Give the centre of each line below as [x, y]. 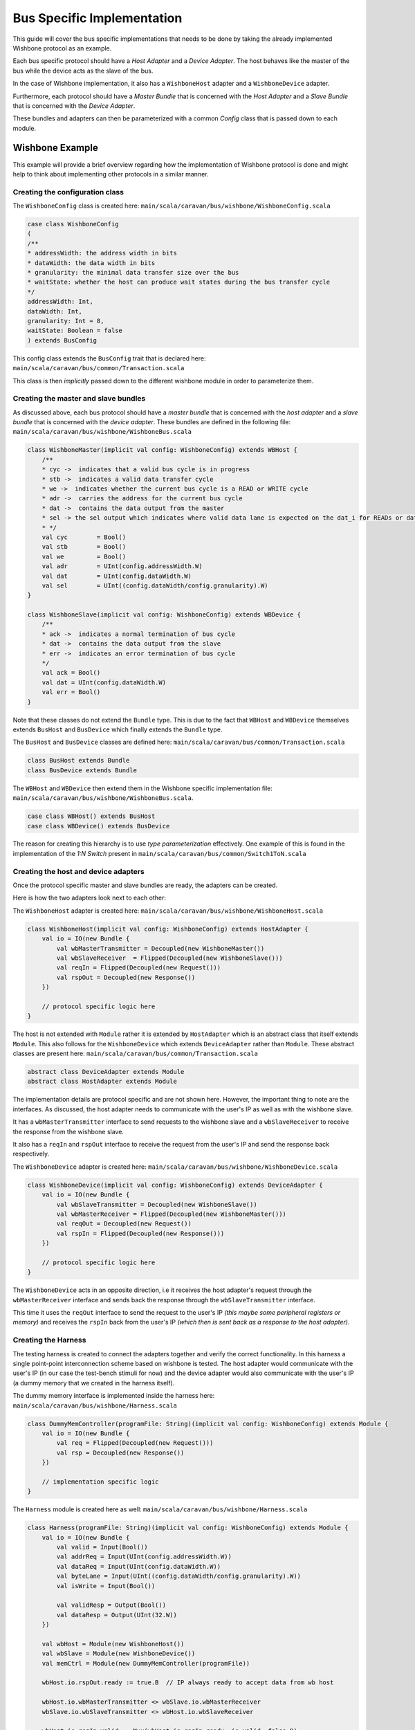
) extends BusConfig [62, 340]
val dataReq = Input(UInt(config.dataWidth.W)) [139, 1566]
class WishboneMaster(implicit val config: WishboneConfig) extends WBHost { [162, 450]
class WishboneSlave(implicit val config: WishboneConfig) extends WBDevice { [164, 615]
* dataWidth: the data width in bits [91, 263]
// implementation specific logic [100, 1482]
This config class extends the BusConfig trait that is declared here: [110, 358]
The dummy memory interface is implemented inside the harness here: [114, 1396]
